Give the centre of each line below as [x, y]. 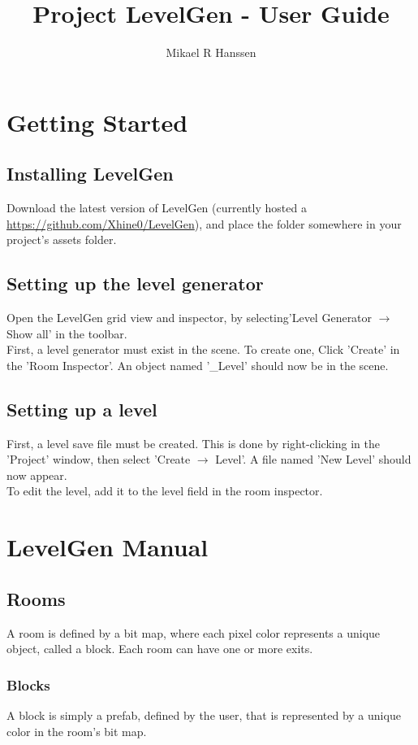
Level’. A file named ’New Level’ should [313, 459]
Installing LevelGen [90, 174]
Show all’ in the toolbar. [67, 333]
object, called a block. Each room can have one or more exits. [160, 649]
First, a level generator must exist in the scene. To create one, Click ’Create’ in [203, 349]
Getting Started [97, 122]
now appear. [37, 475]
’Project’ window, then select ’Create [99, 459]
